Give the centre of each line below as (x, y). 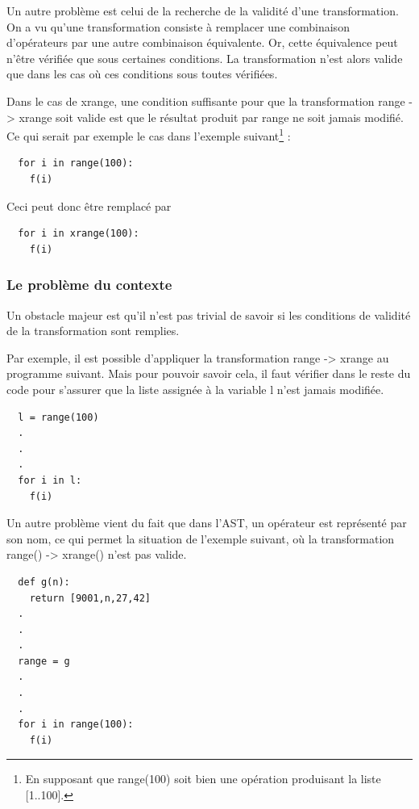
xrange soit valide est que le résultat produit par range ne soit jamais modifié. (211, 117)
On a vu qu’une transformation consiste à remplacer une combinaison (178, 26)
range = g (44, 661)
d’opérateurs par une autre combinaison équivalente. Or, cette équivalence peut (202, 42)
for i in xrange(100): (79, 234)
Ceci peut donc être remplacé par (89, 205)
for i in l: (50, 480)
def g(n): (44, 582)
